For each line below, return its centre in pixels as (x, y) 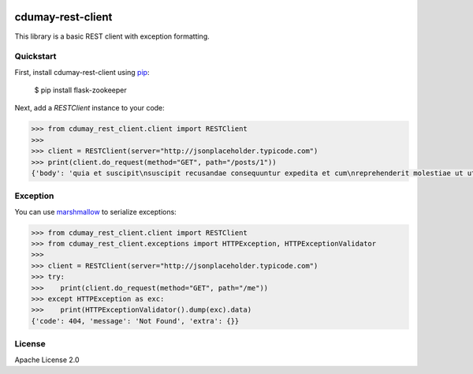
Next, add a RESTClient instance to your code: (89, 108)
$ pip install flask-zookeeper (80, 90)
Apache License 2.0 (47, 360)
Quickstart (35, 57)
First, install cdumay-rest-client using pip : (82, 72)
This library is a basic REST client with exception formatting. (112, 36)
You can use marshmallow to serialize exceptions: (95, 211)
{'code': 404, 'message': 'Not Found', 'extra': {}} (135, 321)
